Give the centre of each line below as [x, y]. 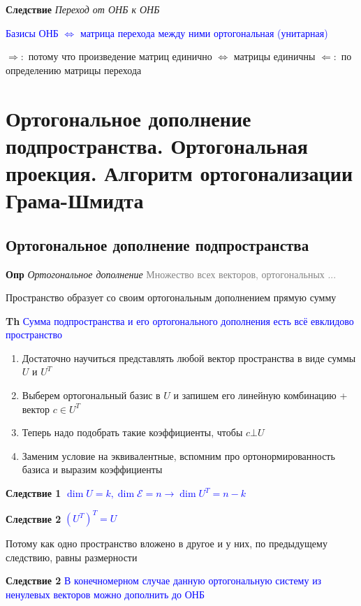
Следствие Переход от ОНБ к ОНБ [83, 9]
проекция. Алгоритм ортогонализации [179, 172]
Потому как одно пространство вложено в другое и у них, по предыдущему [167, 543]
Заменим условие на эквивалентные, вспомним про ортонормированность [178, 455]
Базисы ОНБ [32, 33]
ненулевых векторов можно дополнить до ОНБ [105, 594]
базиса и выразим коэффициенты [92, 469]
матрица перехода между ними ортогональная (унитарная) [204, 33]
